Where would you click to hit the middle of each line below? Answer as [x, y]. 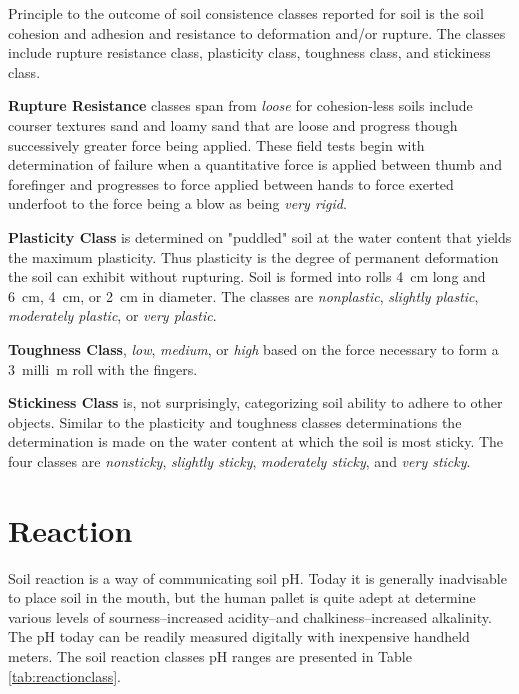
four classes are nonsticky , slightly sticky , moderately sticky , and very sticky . [239, 460]
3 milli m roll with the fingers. [103, 368]
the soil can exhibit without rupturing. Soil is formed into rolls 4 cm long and [247, 276]
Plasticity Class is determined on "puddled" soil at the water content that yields [260, 236]
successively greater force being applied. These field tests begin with [216, 144]
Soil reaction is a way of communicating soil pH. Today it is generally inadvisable [257, 577]
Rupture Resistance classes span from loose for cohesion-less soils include [240, 105]
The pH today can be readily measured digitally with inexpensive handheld [239, 636]
